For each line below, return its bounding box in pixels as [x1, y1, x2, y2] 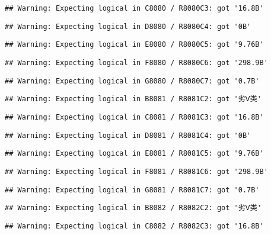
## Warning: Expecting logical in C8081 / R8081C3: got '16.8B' [5, 112, 264, 121]
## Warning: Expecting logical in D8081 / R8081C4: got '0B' [5, 131, 251, 140]
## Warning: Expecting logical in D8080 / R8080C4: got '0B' [5, 22, 251, 31]
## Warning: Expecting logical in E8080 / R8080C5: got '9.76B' [5, 40, 264, 49]
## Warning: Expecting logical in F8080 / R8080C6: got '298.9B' [5, 58, 268, 67]
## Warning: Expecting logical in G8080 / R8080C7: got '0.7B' [5, 76, 260, 85]
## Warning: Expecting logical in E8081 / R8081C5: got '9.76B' [5, 149, 264, 158]
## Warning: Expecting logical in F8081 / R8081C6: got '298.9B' [5, 167, 268, 176]
